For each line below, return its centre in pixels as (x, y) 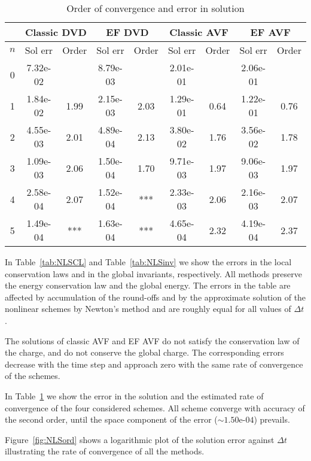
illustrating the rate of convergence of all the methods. (105, 451)
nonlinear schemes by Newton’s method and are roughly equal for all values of (148, 309)
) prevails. (272, 419)
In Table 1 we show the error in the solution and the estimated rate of (134, 395)
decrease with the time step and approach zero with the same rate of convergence (154, 364)
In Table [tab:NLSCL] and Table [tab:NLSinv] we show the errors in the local (148, 262)
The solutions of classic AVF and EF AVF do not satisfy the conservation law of (152, 340)
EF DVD (127, 32)
